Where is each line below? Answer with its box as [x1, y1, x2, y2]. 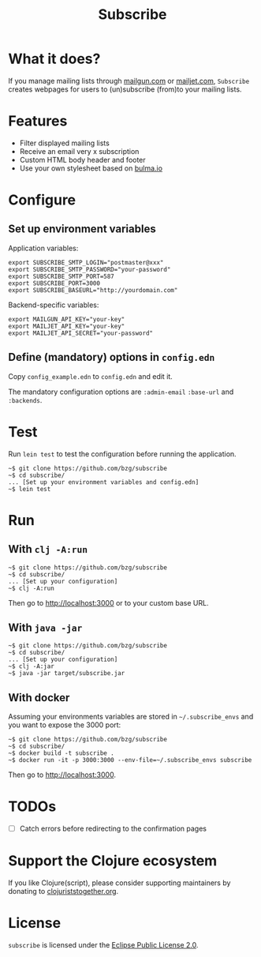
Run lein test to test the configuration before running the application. [8, 448, 237, 459]
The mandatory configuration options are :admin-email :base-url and [8, 387, 234, 396]
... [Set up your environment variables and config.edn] [8, 478, 199, 486]
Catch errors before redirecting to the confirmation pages [19, 824, 207, 834]
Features [8, 112, 68, 130]
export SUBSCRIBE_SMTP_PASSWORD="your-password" [8, 265, 171, 273]
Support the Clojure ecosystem [8, 852, 218, 870]
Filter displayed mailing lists [19, 138, 110, 148]
